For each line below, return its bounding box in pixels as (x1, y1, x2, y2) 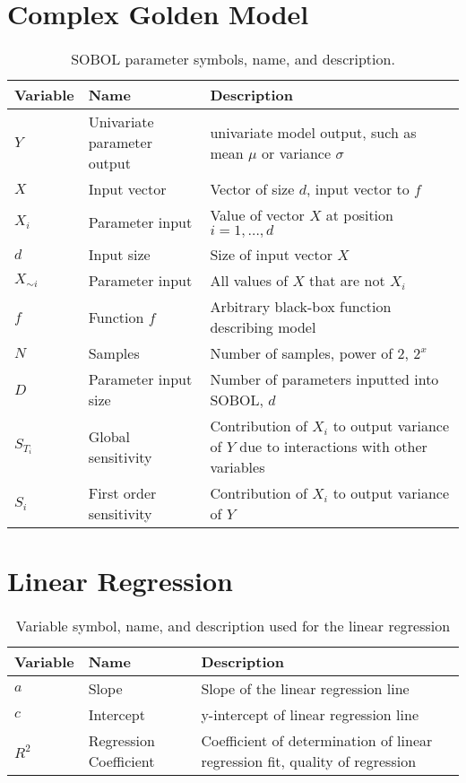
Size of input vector (210, 244, 332, 265)
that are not (309, 270, 385, 291)
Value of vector (210, 204, 305, 226)
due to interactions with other (239, 436, 427, 457)
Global (88, 425, 131, 447)
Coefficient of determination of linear (201, 730, 433, 752)
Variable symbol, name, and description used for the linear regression (15, 615, 451, 637)
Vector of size (210, 178, 295, 200)
